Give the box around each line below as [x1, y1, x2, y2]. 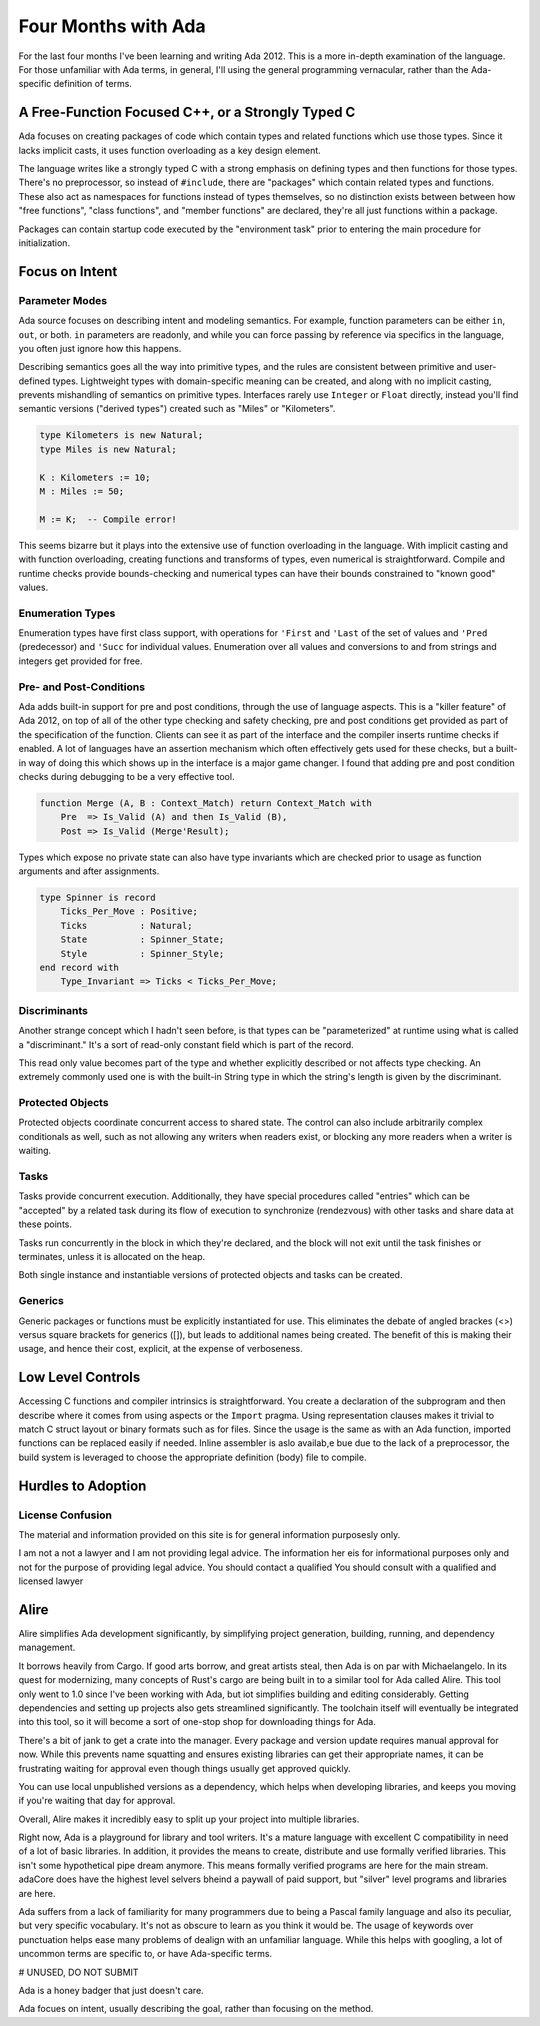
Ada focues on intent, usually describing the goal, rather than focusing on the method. [18, 2003, 374, 2015]
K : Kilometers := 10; [39, 471, 151, 483]
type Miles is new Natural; [39, 443, 177, 455]
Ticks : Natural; [60, 920, 194, 931]
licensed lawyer [18, 1575, 84, 1587]
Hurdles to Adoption [18, 1477, 147, 1494]
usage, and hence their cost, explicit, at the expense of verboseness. [18, 1343, 304, 1355]
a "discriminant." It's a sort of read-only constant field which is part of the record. [18, 1038, 354, 1050]
